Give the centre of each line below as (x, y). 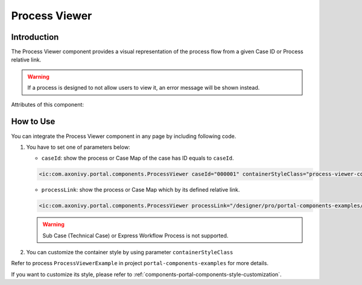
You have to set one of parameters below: (78, 147)
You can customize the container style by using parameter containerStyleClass (130, 252)
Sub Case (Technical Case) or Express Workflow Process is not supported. (135, 236)
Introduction (35, 37)
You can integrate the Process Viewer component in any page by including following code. (124, 136)
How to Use (33, 121)
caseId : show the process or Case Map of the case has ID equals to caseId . (138, 158)
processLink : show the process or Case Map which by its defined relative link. (141, 190)
